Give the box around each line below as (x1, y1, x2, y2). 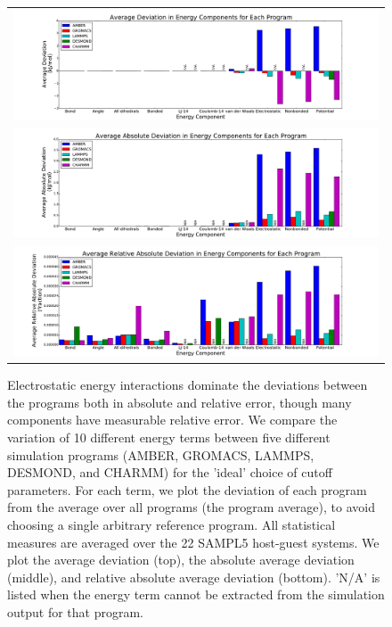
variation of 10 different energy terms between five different (7, 428, 331, 447)
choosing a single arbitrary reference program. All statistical (7, 516, 336, 533)
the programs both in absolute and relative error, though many (7, 392, 352, 411)
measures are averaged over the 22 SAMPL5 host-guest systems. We (7, 532, 380, 551)
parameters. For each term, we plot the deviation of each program (7, 480, 367, 499)
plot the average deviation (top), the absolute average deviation (7, 550, 355, 569)
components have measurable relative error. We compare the (7, 410, 338, 429)
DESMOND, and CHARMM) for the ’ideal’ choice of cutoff (7, 463, 332, 482)
